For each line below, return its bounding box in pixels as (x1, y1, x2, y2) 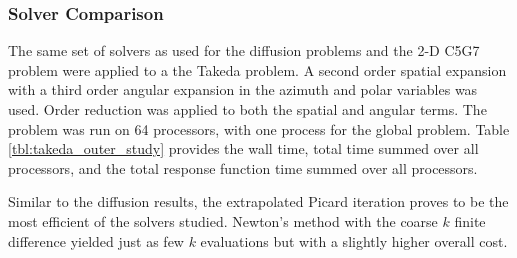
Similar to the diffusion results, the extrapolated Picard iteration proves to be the (8, 191, 509, 212)
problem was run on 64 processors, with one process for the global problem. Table (8, 118, 510, 139)
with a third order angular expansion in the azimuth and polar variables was (8, 79, 478, 100)
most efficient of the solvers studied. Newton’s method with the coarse (8, 210, 438, 231)
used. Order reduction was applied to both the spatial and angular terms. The (8, 99, 487, 119)
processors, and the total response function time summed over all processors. (8, 157, 478, 178)
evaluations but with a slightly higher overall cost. (200, 230, 508, 251)
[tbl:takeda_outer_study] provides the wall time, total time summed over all (8, 138, 479, 159)
